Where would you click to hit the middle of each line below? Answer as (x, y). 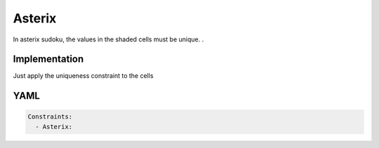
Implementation (48, 59)
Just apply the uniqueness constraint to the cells (83, 76)
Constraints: (50, 117)
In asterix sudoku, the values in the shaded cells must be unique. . (108, 39)
